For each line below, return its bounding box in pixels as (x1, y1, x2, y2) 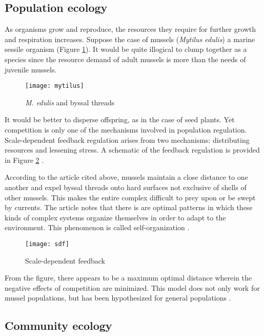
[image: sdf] (25, 240, 69, 248)
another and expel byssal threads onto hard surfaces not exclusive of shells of (5, 181, 247, 192)
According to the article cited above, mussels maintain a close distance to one (5, 172, 248, 182)
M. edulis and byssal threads (25, 97, 115, 107)
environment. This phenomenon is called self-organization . (5, 222, 190, 233)
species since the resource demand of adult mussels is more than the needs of (5, 53, 246, 64)
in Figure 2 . (5, 154, 44, 165)
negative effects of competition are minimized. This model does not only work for (5, 282, 260, 293)
